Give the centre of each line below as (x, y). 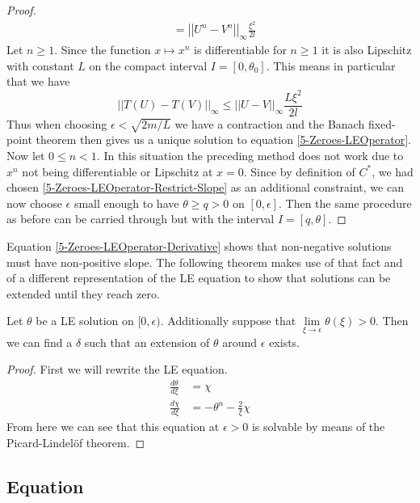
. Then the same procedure (345, 203)
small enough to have (126, 203)
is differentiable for (240, 50)
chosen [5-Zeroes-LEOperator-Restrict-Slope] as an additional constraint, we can (205, 187)
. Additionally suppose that (228, 321)
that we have (38, 81)
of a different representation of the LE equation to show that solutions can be (199, 278)
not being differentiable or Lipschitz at (118, 171)
